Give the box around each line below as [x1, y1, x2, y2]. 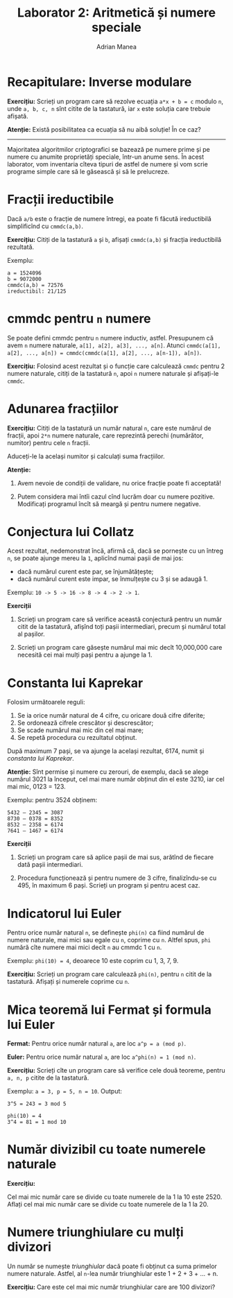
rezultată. [7, 243, 35, 251]
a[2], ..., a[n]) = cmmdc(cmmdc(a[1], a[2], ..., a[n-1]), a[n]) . [7, 348, 202, 356]
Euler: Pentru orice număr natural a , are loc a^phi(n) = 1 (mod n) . [7, 1053, 196, 1062]
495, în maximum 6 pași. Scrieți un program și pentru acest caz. [17, 881, 200, 890]
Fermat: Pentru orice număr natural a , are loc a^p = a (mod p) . [7, 1039, 186, 1048]
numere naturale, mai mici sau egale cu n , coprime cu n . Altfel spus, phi [7, 936, 212, 944]
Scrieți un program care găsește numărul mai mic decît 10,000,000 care [17, 643, 223, 652]
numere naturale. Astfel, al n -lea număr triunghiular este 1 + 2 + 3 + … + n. [7, 1270, 218, 1278]
